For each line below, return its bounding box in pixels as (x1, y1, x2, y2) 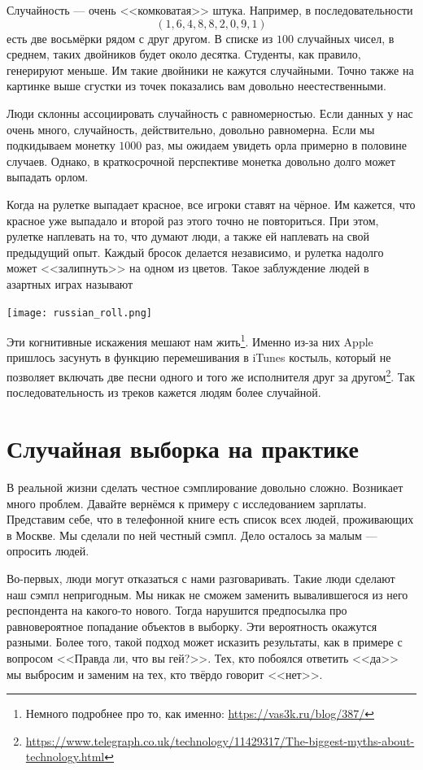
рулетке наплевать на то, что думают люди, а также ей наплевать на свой (7, 228, 370, 245)
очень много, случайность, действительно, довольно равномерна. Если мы (7, 120, 375, 137)
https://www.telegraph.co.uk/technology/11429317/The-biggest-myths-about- (25, 732, 415, 749)
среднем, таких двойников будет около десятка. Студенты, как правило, (7, 46, 361, 63)
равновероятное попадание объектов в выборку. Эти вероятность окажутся (7, 617, 377, 634)
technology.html (25, 748, 105, 765)
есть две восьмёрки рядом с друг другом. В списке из (7, 29, 273, 46)
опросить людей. (7, 542, 89, 559)
